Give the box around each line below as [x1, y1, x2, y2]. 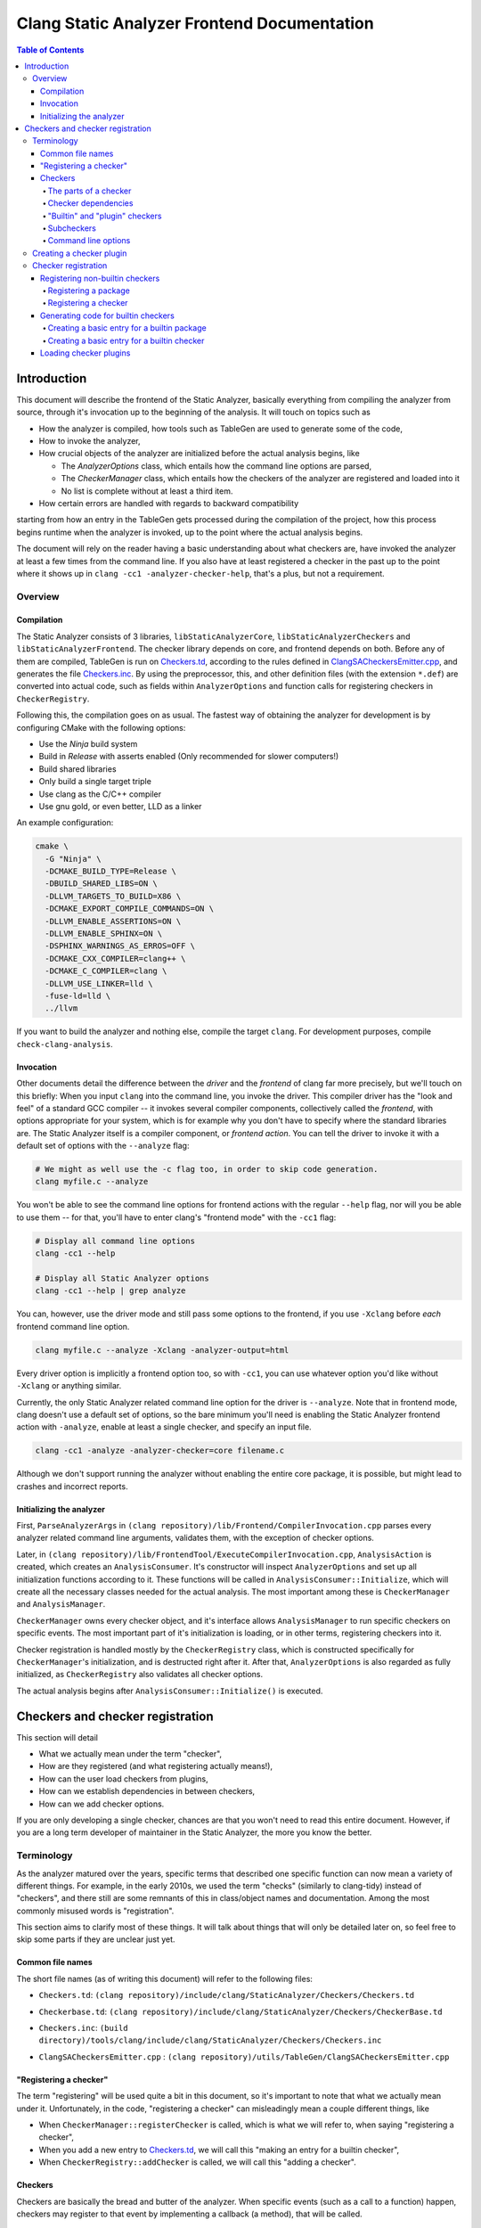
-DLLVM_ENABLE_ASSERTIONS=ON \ [45, 916, 182, 926]
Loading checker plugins [40, 348, 131, 358]
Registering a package [47, 285, 131, 296]
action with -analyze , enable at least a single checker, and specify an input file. [16, 1421, 312, 1432]
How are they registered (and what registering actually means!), [38, 1761, 273, 1772]
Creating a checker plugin [32, 248, 127, 258]
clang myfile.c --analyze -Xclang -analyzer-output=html [35, 1345, 289, 1355]
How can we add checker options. [38, 1798, 165, 1809]
